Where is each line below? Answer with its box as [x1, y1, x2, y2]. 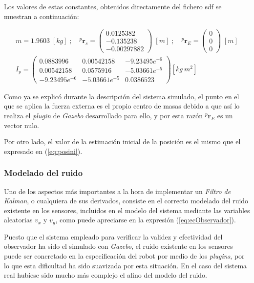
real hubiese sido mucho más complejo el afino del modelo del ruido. [4, 270, 208, 280]
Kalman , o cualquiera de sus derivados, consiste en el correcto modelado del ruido [4, 196, 249, 206]
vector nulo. [4, 120, 39, 130]
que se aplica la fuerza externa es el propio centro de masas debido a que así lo [4, 101, 240, 111]
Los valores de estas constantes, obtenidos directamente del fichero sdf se [4, 1, 222, 11]
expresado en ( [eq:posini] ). [4, 146, 83, 156]
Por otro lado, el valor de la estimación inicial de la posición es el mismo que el [4, 136, 241, 147]
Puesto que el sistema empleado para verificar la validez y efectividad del [4, 231, 223, 241]
